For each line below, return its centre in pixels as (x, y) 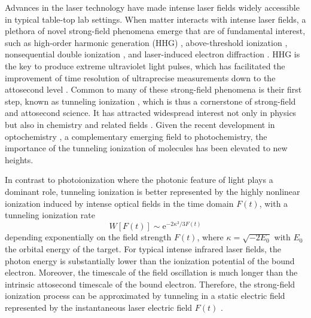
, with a (274, 203)
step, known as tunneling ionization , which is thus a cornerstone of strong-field (150, 101)
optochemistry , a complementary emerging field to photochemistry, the (136, 136)
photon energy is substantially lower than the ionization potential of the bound (150, 260)
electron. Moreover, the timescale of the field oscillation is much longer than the (151, 272)
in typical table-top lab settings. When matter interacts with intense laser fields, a (155, 19)
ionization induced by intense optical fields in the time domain (119, 203)
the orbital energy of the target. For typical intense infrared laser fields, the (143, 248)
